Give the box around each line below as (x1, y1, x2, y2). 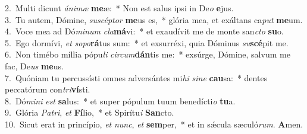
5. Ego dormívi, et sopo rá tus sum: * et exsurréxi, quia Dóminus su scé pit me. (5, 36, 289, 49)
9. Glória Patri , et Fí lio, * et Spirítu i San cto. (5, 106, 174, 119)
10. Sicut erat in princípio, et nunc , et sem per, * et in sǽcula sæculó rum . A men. (5, 117, 303, 130)
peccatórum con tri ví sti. (5, 83, 90, 95)
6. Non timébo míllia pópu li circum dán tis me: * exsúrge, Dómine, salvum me (5, 48, 290, 60)
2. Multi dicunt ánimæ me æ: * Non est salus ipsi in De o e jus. (5, 2, 234, 14)
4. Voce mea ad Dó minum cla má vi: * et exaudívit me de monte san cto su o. (5, 25, 284, 37)
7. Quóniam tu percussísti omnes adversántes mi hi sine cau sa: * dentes (5, 71, 268, 84)
